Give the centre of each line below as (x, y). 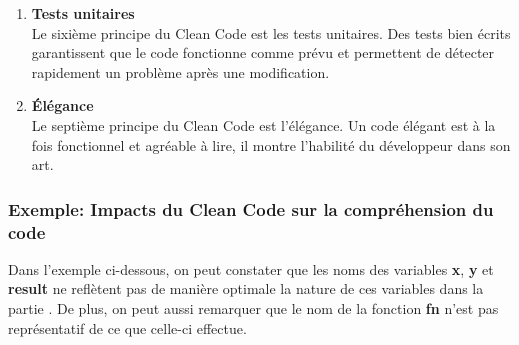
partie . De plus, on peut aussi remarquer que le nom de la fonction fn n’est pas (253, 308)
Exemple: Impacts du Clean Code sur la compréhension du (251, 208)
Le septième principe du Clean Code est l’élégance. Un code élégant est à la (263, 124)
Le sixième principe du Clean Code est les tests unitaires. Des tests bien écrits (271, 32)
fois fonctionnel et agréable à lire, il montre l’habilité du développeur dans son (271, 144)
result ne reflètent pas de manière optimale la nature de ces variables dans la (246, 288)
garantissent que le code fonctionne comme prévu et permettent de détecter (263, 52)
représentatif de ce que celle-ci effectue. (127, 327)
